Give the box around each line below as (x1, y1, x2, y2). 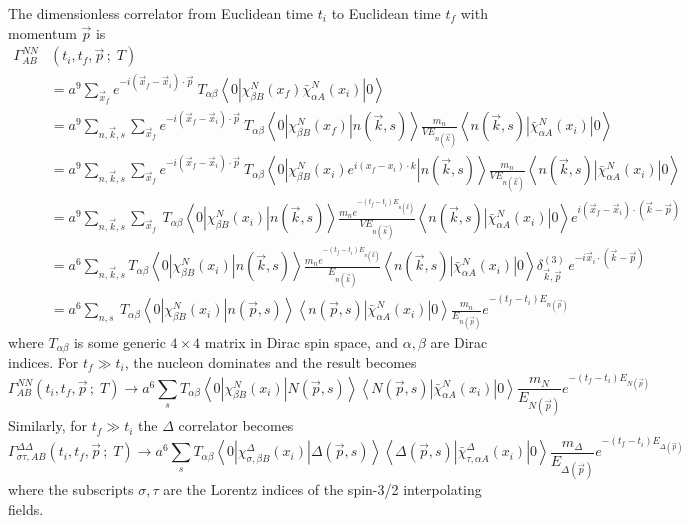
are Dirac (430, 331, 488, 352)
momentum (8, 22, 77, 43)
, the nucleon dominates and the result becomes (124, 352, 417, 372)
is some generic (73, 331, 166, 352)
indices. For (8, 352, 79, 372)
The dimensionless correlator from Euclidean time (8, 3, 314, 23)
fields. (8, 498, 44, 519)
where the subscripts (8, 478, 134, 499)
